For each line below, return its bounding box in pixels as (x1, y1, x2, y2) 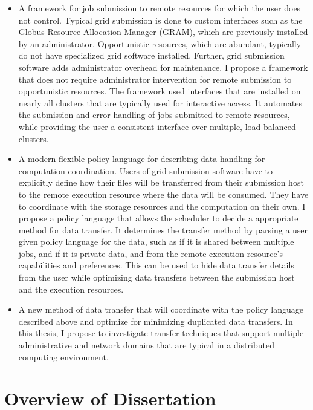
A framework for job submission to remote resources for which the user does (18, 2, 301, 14)
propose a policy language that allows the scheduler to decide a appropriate (18, 212, 298, 224)
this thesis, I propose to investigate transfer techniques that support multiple (18, 327, 304, 339)
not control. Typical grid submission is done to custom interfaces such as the (18, 13, 303, 26)
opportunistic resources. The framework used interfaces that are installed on (18, 85, 301, 97)
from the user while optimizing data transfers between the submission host (18, 271, 295, 284)
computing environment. (18, 350, 109, 363)
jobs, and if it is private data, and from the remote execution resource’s (18, 247, 283, 259)
